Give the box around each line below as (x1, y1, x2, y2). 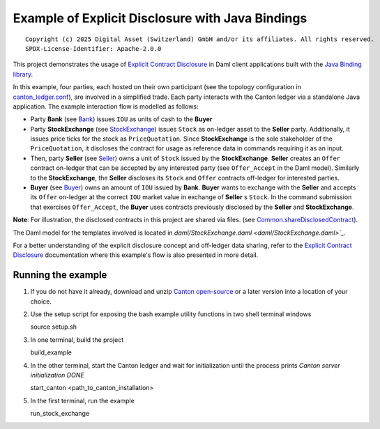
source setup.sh (30, 322, 77, 331)
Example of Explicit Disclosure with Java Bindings (13, 10, 307, 26)
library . (13, 70, 33, 78)
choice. (30, 297, 52, 306)
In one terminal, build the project (30, 335, 124, 344)
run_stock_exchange (30, 409, 90, 418)
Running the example (13, 269, 107, 281)
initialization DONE (30, 371, 84, 379)
